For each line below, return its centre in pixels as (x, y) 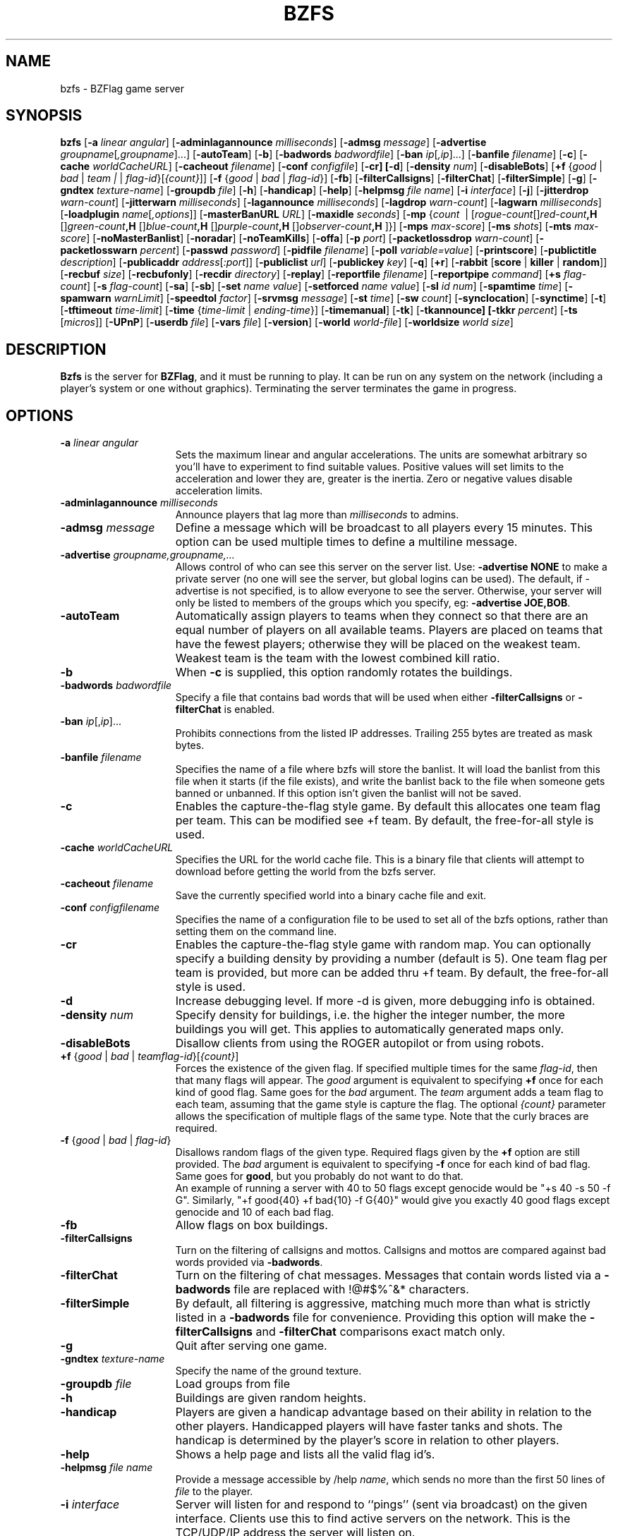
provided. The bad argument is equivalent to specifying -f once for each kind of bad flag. (383, 1164)
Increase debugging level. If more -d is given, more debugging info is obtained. (385, 1001)
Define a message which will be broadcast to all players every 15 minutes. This (384, 528)
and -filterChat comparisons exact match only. (381, 1332)
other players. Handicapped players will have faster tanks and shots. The (369, 1426)
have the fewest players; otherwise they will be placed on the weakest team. (378, 644)
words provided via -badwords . (249, 1262)
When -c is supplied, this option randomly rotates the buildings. (344, 672)
